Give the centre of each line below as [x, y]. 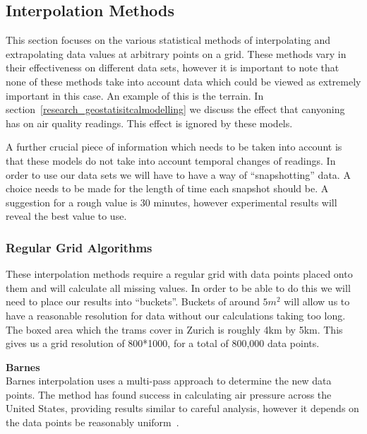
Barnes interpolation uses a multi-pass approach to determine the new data [169, 381]
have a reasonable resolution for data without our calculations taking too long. [176, 315]
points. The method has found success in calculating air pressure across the [169, 394]
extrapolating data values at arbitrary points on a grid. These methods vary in [176, 53]
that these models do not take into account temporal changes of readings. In [171, 160]
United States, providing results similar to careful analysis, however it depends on [182, 408]
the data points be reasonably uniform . [92, 422]
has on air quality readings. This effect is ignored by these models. [149, 123]
